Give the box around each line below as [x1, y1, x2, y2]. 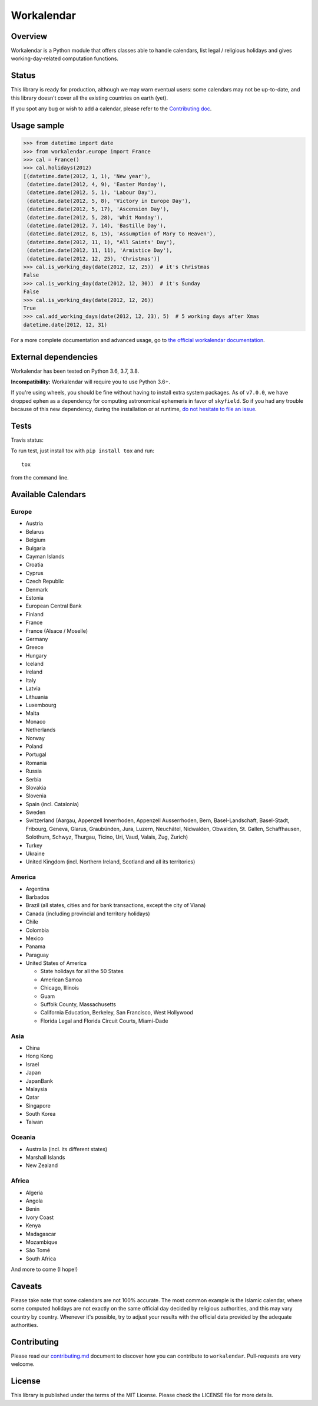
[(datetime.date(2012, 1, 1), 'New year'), [23, 173, 151, 179]
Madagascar [25, 1230, 57, 1237]
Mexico [25, 935, 44, 942]
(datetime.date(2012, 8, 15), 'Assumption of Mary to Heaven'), [26, 231, 216, 237]
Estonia [25, 594, 44, 601]
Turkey [25, 842, 42, 849]
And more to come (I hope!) [11, 1266, 78, 1273]
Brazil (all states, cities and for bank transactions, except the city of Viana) [25, 902, 206, 909]
